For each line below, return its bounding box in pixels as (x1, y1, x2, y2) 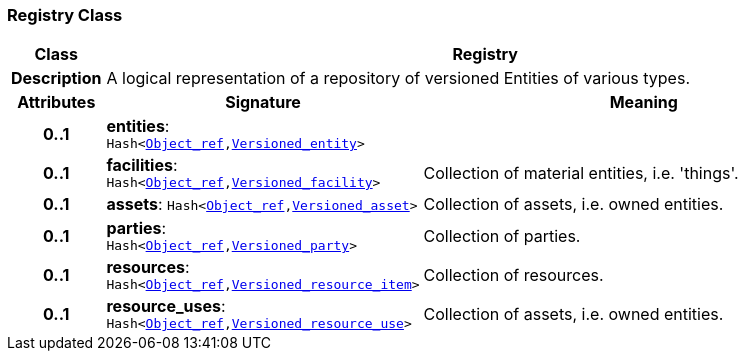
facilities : (106, 155, 178, 176)
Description (11, 68, 102, 89)
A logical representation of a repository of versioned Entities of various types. (106, 68, 690, 89)
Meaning (609, 92, 678, 113)
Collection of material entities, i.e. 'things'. (423, 162, 739, 183)
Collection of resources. (423, 264, 604, 285)
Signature (225, 92, 301, 113)
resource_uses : (106, 296, 226, 317)
